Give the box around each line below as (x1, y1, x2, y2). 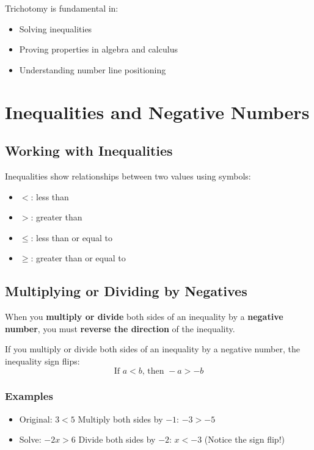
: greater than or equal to (31, 252, 126, 264)
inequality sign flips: (5, 354, 80, 367)
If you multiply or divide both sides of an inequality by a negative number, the (5, 343, 300, 355)
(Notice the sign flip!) (204, 433, 285, 446)
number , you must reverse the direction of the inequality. (5, 322, 235, 335)
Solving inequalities (19, 22, 92, 35)
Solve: (19, 433, 42, 446)
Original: (19, 412, 53, 425)
